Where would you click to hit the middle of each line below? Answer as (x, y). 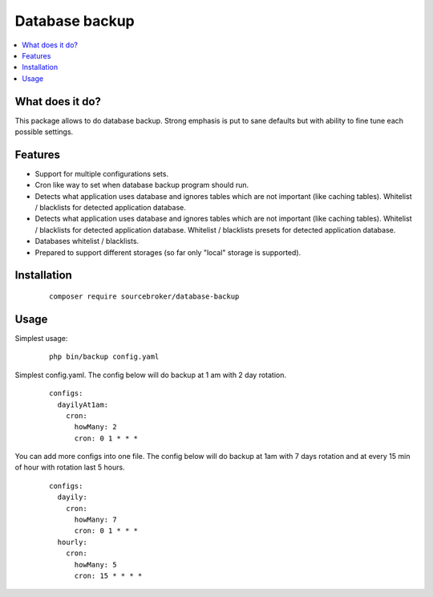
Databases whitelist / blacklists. (87, 242)
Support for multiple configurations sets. (101, 173)
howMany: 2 (95, 427)
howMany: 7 (95, 520)
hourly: (72, 542)
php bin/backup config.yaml (104, 357)
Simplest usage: (41, 338)
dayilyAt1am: (83, 404)
